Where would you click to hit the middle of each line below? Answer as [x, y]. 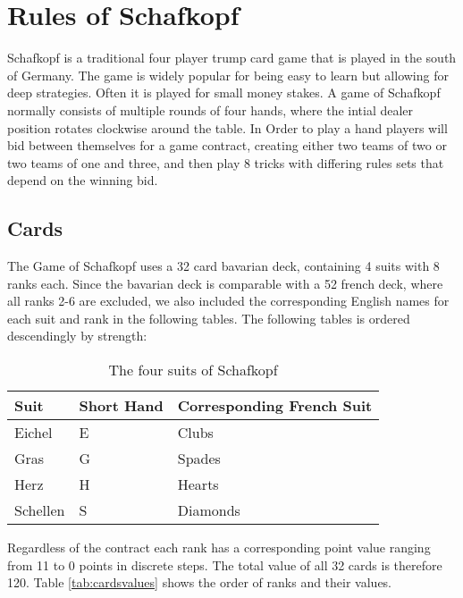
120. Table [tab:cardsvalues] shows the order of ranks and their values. [200, 582]
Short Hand [121, 406]
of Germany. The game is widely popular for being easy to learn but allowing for [228, 75]
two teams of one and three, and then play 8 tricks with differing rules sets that [226, 162]
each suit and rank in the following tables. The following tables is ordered [209, 318]
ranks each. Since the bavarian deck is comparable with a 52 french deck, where [225, 283]
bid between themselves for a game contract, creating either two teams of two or [227, 145]
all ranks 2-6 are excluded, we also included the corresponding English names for [228, 301]
